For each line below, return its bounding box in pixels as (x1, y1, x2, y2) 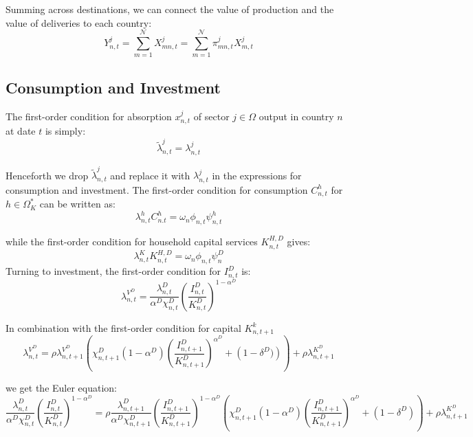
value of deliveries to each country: (5, 15, 152, 30)
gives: (287, 234, 311, 249)
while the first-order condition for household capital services (5, 234, 258, 249)
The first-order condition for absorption (5, 109, 172, 123)
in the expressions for (212, 168, 302, 182)
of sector (193, 109, 230, 123)
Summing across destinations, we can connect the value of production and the (5, 2, 334, 16)
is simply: (45, 123, 86, 137)
